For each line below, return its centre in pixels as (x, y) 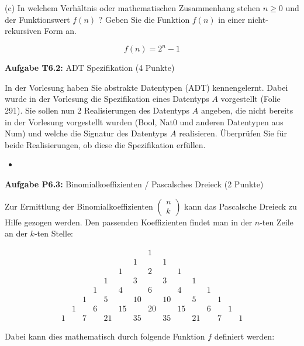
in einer (232, 19)
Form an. (60, 31)
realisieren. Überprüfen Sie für (233, 133)
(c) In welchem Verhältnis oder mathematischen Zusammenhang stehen (133, 8)
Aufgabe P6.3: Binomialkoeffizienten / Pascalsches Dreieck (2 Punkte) (134, 184)
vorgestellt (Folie (251, 99)
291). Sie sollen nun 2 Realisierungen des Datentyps (97, 110)
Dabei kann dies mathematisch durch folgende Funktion (105, 336)
